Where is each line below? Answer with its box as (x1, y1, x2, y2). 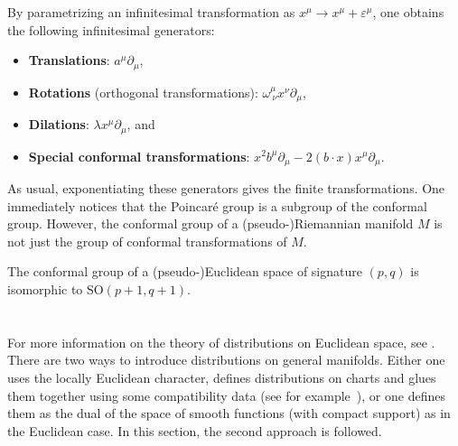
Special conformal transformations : (28, 146, 250, 165)
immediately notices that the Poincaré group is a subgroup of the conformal (7, 196, 427, 215)
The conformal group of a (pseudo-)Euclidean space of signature (7, 262, 362, 281)
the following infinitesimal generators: (7, 20, 215, 39)
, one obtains (372, 3, 444, 21)
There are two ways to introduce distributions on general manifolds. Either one (7, 350, 445, 369)
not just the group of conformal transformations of (7, 231, 287, 250)
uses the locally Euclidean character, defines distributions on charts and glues (7, 367, 436, 386)
